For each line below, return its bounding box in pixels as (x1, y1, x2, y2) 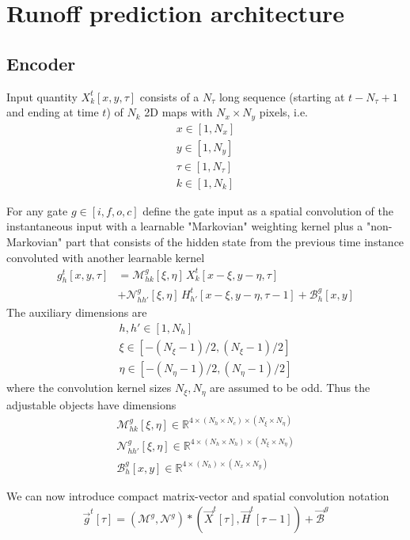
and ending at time (6, 104, 99, 120)
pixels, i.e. (259, 104, 309, 120)
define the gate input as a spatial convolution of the (142, 202, 394, 219)
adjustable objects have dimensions (6, 396, 177, 413)
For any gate (6, 202, 68, 219)
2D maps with (144, 104, 213, 120)
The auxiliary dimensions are (6, 304, 147, 321)
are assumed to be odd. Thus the (210, 379, 370, 396)
